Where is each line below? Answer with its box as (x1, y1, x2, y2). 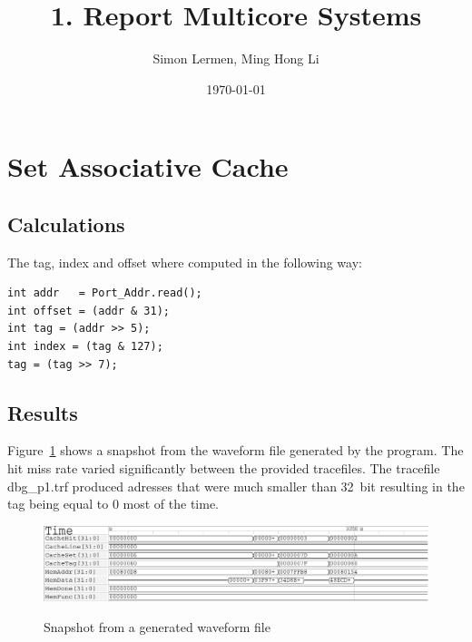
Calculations (7, 209, 125, 238)
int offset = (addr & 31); (7, 304, 170, 317)
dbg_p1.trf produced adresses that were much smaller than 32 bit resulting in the (7, 476, 465, 495)
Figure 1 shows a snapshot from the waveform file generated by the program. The (7, 441, 464, 460)
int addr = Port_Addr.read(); (7, 287, 202, 300)
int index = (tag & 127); (7, 340, 163, 354)
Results (7, 398, 78, 426)
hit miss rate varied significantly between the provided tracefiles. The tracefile (7, 459, 440, 478)
